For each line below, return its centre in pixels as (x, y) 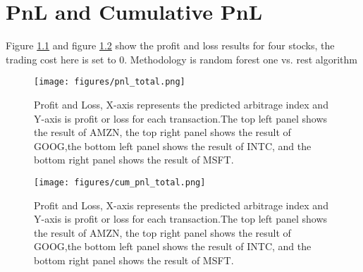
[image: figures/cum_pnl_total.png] (120, 182)
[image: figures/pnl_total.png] (110, 82)
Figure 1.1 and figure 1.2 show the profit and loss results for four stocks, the (170, 45)
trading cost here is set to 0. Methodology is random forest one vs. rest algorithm (181, 59)
